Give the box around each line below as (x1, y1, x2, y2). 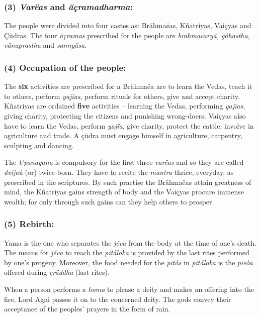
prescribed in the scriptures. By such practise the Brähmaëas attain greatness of (4, 176, 251, 187)
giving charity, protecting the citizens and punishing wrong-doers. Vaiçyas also (4, 111, 246, 121)
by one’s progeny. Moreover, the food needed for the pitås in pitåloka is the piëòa (4, 257, 253, 267)
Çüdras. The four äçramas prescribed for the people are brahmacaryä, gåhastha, (4, 30, 250, 40)
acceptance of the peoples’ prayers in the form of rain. (4, 303, 170, 314)
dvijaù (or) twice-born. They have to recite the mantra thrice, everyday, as (4, 166, 234, 177)
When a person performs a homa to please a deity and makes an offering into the (4, 283, 254, 294)
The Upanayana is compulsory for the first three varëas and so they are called (4, 157, 244, 167)
